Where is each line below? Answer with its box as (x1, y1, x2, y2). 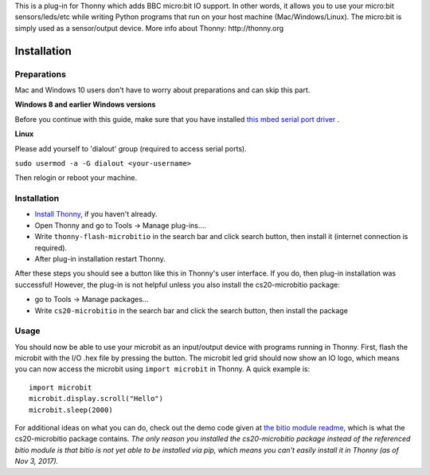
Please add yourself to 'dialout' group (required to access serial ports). (14, 143, 247, 153)
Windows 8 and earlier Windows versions (14, 100, 156, 109)
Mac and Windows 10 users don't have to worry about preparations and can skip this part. (14, 84, 311, 95)
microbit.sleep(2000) (29, 405, 113, 414)
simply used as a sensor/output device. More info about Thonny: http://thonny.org (14, 23, 284, 33)
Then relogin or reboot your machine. (14, 173, 138, 183)
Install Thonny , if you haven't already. (34, 210, 158, 219)
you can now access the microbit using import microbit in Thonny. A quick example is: (14, 364, 311, 374)
